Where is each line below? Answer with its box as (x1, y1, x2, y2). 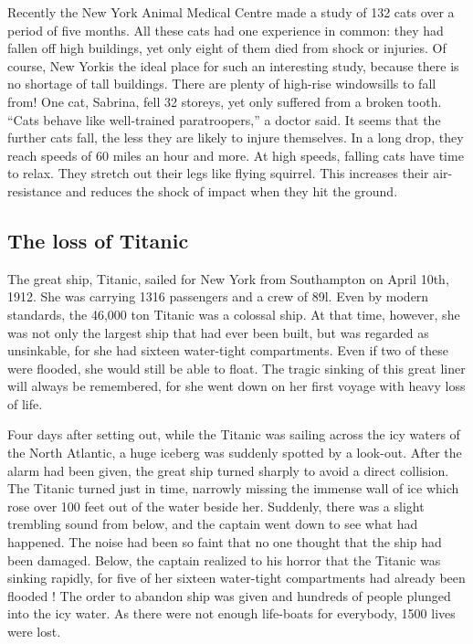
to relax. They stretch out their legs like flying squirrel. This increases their (7, 164, 429, 183)
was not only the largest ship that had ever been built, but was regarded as (7, 322, 429, 342)
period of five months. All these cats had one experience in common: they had (7, 20, 444, 39)
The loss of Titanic (7, 226, 189, 254)
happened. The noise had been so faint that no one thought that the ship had (7, 533, 442, 552)
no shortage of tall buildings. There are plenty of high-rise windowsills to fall (7, 74, 436, 93)
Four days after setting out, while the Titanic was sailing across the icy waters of (7, 425, 460, 444)
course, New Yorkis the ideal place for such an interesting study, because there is (7, 56, 459, 75)
